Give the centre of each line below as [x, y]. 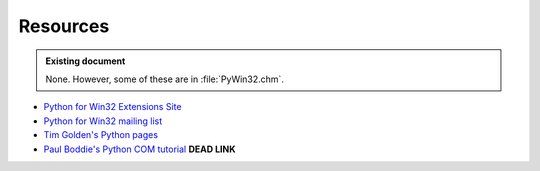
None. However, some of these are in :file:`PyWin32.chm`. [165, 79]
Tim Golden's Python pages [101, 135]
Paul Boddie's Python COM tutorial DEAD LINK [139, 149]
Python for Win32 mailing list [103, 121]
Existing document [85, 61]
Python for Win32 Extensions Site [112, 107]
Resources [64, 26]
